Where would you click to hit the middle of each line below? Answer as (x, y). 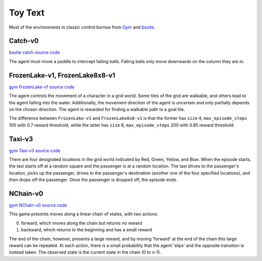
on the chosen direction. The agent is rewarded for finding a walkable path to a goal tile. (97, 109)
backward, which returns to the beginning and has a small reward (87, 230)
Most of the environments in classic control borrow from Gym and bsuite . (82, 27)
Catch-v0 (24, 41)
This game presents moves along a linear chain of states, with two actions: (84, 214)
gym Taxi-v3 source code (35, 150)
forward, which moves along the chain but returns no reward (82, 223)
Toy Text (27, 13)
